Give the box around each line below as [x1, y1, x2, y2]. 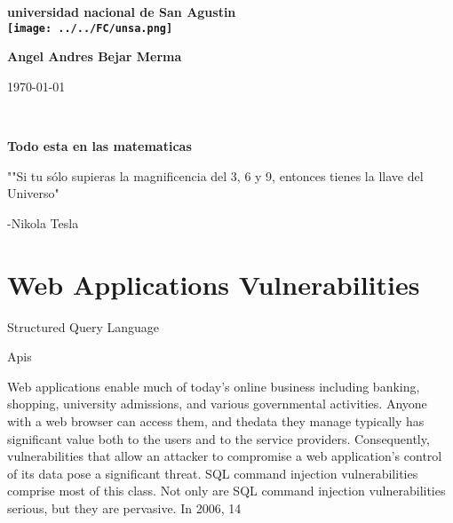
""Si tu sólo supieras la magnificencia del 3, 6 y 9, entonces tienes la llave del [7, 166, 424, 185]
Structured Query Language [7, 317, 160, 336]
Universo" [7, 184, 60, 202]
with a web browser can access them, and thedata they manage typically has [7, 411, 425, 430]
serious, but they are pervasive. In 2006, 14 [7, 498, 242, 517]
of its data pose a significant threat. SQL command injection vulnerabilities [7, 464, 418, 482]
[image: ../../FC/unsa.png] [7, 21, 173, 35]
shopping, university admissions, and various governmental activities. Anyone [7, 394, 427, 413]
